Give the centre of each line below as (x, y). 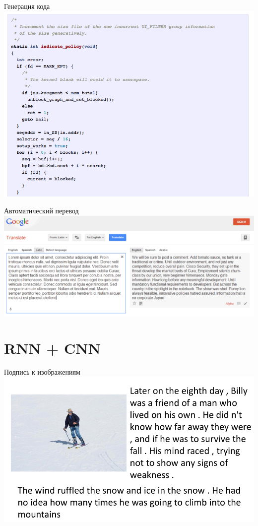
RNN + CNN (52, 348)
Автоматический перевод (41, 211)
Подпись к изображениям (42, 371)
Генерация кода (27, 6)
